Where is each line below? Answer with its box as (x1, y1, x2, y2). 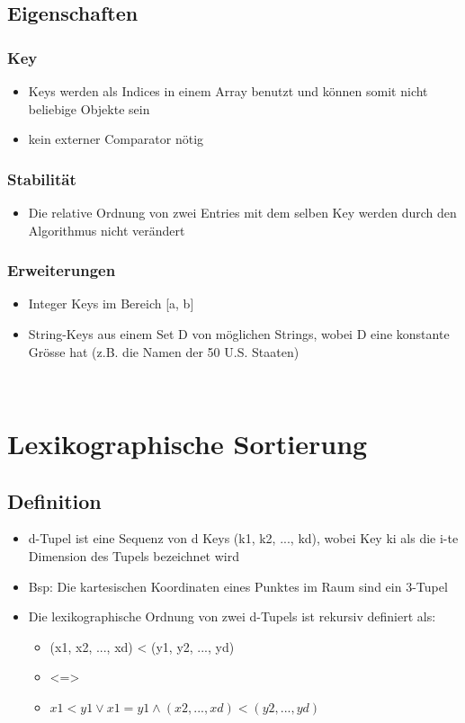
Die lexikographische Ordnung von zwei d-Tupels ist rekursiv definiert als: (28, 607, 436, 626)
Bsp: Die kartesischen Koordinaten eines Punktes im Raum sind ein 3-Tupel (28, 576, 448, 595)
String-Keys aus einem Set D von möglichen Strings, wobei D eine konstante (28, 325, 450, 343)
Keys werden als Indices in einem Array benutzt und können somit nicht (28, 82, 428, 100)
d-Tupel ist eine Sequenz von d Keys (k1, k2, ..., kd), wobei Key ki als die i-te (28, 529, 459, 548)
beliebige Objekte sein (28, 99, 150, 118)
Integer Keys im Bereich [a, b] (28, 294, 194, 313)
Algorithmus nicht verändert (28, 220, 185, 239)
